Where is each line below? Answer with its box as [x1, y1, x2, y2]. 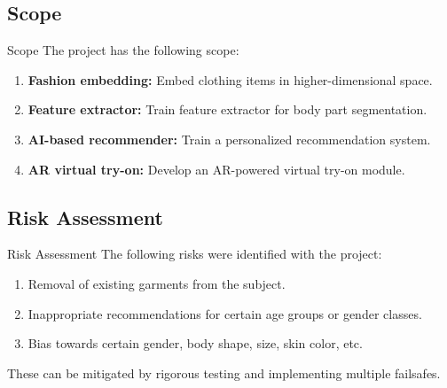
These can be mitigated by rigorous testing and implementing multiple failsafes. [7, 363, 441, 382]
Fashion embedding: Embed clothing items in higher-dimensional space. [27, 70, 433, 89]
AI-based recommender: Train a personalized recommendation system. [27, 129, 431, 148]
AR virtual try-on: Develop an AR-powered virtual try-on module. [27, 159, 405, 178]
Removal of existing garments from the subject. [27, 274, 286, 292]
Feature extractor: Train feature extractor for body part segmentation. [27, 100, 427, 119]
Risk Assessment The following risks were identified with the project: [7, 244, 382, 263]
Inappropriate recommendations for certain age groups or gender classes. [27, 304, 422, 322]
